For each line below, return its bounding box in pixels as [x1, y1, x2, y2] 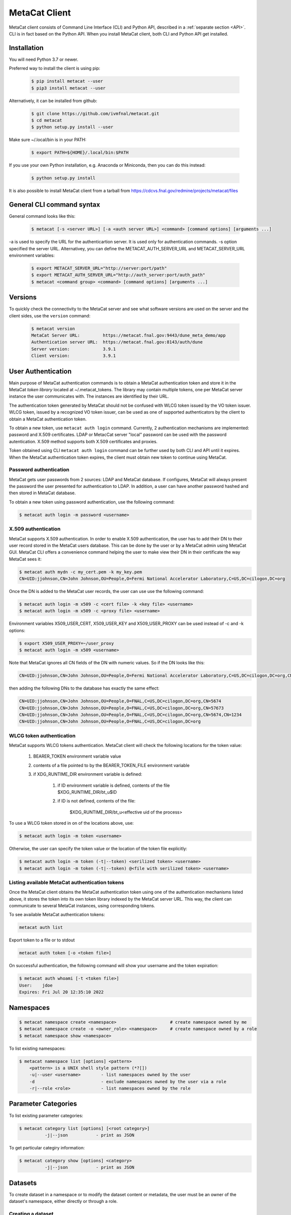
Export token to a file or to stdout [9, 937, 75, 943]
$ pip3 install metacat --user [31, 85, 106, 91]
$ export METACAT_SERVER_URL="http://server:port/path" [31, 265, 167, 271]
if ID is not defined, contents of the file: [57, 798, 136, 804]
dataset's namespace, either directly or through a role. [9, 1198, 118, 1204]
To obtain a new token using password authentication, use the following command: [9, 499, 175, 505]
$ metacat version [31, 326, 75, 331]
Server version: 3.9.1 [31, 346, 116, 352]
